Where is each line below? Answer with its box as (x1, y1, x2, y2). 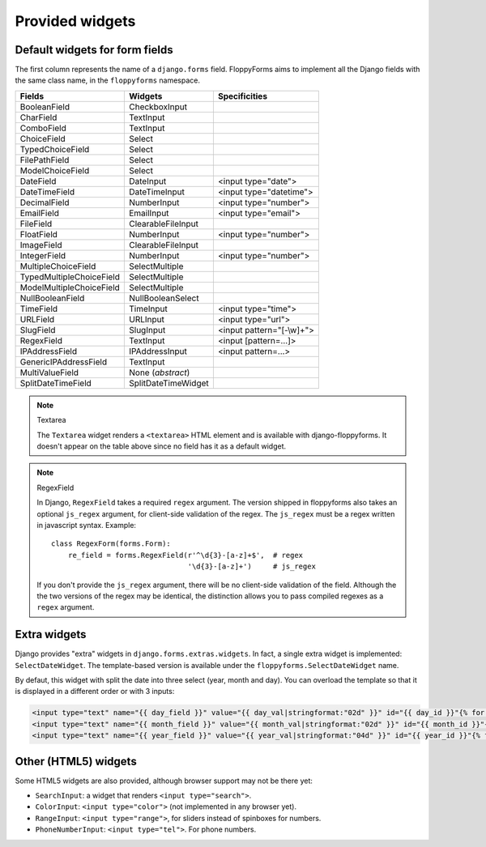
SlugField (19, 324, 56, 335)
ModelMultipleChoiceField (19, 282, 121, 293)
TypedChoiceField (19, 143, 90, 155)
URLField (19, 313, 55, 325)
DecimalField (19, 197, 70, 208)
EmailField (19, 207, 60, 219)
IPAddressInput (128, 345, 188, 356)
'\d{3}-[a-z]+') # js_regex (187, 562, 316, 571)
